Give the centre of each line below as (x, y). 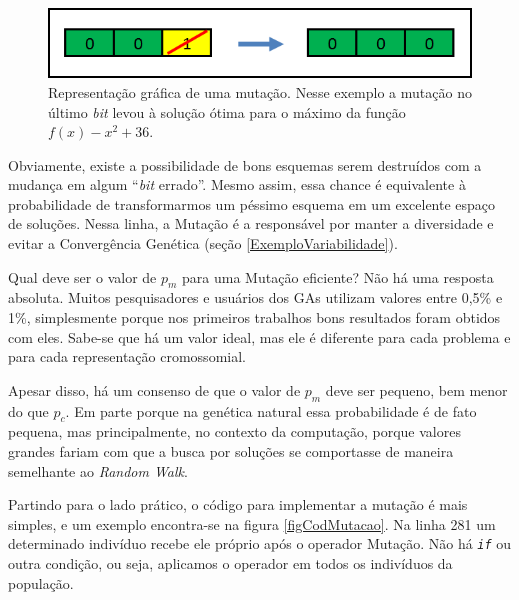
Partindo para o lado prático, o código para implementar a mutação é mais (238, 504)
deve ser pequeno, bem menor (416, 389)
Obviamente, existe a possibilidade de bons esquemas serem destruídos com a (245, 164)
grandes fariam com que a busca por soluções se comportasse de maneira (231, 451)
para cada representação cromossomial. (127, 356)
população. (41, 582)
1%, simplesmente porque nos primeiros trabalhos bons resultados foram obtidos (254, 317)
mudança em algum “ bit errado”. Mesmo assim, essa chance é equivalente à (237, 184)
